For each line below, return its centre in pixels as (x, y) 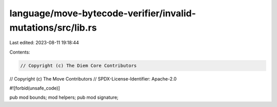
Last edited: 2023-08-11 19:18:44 (44, 43)
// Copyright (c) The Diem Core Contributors (78, 65)
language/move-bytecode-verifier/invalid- (103, 13)
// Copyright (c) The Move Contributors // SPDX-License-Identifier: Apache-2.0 (93, 78)
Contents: (20, 52)
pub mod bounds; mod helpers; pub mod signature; (64, 97)
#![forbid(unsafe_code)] (35, 88)
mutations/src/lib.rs (53, 28)
